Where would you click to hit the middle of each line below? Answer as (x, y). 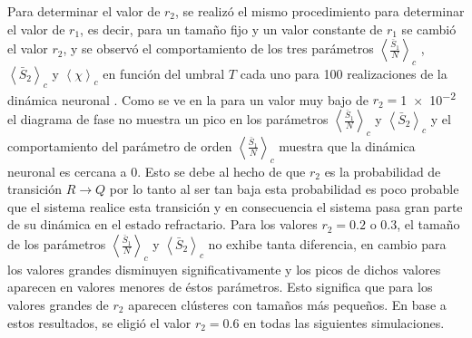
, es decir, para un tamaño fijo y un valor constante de (231, 29)
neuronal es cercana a (67, 171)
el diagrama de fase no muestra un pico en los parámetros (168, 119)
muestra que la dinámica (347, 145)
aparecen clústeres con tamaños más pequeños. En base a (287, 304)
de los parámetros (57, 244)
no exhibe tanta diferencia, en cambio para (327, 244)
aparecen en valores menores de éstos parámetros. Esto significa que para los (220, 287)
